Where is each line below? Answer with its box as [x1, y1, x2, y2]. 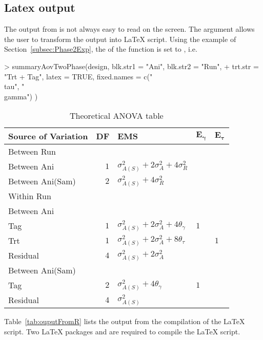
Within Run [8, 190, 51, 202]
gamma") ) [4, 91, 38, 101]
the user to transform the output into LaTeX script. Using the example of [4, 33, 236, 44]
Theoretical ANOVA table [69, 110, 164, 122]
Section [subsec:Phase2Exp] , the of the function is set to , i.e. [4, 44, 197, 54]
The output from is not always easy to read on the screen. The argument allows [4, 24, 255, 34]
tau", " [4, 81, 25, 92]
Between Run [8, 145, 56, 158]
